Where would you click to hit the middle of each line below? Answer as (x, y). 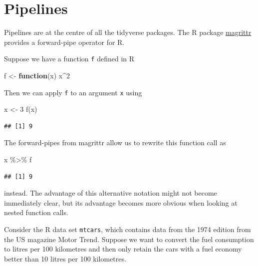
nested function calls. (36, 212)
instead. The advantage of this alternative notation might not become (111, 193)
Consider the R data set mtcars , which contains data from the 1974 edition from (128, 229)
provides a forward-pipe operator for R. (64, 42)
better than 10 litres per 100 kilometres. (65, 258)
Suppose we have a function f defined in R (69, 59)
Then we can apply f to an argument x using (73, 92)
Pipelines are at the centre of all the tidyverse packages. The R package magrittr (128, 32)
